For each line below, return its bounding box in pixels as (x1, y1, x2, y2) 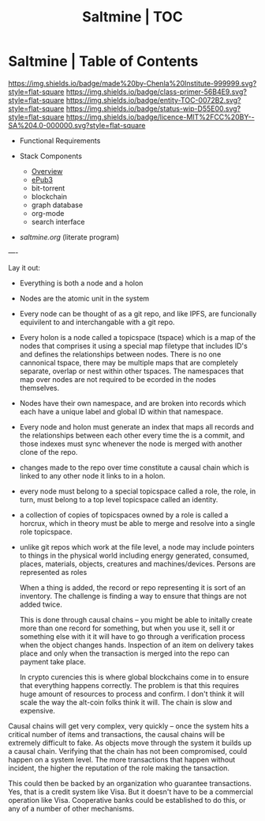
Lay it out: (8, 263, 41, 272)
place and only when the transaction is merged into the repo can (19, 649, 230, 658)
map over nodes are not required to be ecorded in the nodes (19, 374, 217, 384)
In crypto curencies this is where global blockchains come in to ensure (19, 672, 249, 682)
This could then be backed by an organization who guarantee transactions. (8, 778, 252, 788)
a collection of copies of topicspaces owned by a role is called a (19, 510, 229, 520)
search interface (31, 217, 85, 226)
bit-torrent (31, 183, 65, 193)
